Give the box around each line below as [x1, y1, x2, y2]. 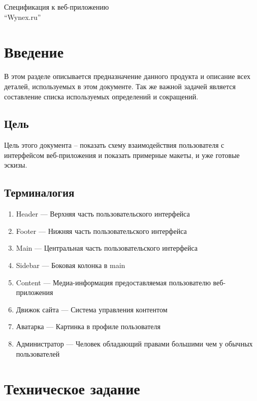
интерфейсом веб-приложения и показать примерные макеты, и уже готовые [4, 149, 240, 160]
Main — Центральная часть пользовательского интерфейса [16, 243, 198, 253]
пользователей [16, 348, 60, 359]
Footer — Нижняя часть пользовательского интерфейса [16, 225, 187, 236]
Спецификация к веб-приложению [4, 2, 109, 12]
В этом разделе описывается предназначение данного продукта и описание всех [4, 71, 251, 82]
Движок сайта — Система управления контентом [16, 304, 168, 314]
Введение [4, 41, 64, 62]
